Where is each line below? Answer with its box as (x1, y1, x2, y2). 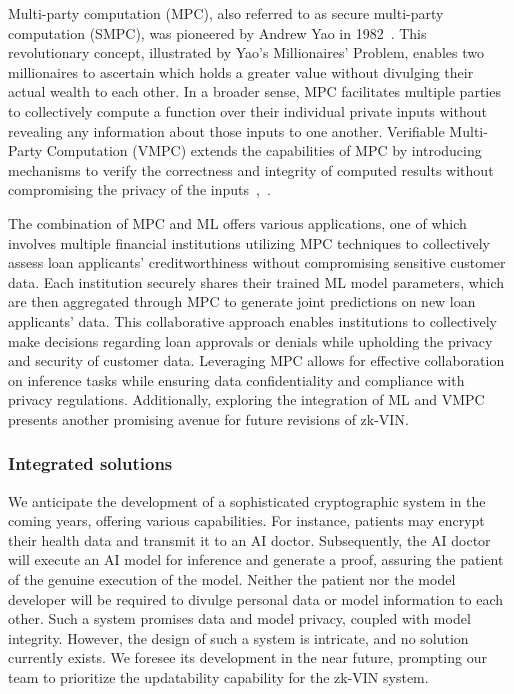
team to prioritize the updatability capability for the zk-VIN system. (8, 667, 429, 688)
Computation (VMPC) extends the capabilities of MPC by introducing (46, 140, 482, 161)
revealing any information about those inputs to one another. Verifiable (8, 120, 445, 141)
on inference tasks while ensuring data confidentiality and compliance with (8, 369, 465, 390)
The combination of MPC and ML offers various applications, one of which (8, 212, 467, 233)
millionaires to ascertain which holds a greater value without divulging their (8, 61, 474, 82)
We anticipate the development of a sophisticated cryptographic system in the (8, 490, 486, 511)
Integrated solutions (8, 451, 173, 476)
